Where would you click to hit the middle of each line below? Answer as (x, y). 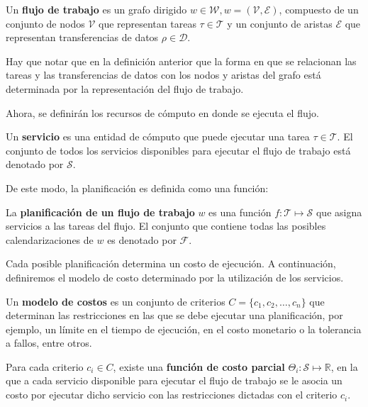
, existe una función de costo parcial (199, 366)
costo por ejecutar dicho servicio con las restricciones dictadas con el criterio (172, 395)
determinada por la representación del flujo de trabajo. (125, 88)
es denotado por (142, 239)
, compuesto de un (319, 9)
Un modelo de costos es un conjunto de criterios (116, 301)
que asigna (339, 212)
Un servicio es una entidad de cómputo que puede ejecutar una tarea (158, 136)
